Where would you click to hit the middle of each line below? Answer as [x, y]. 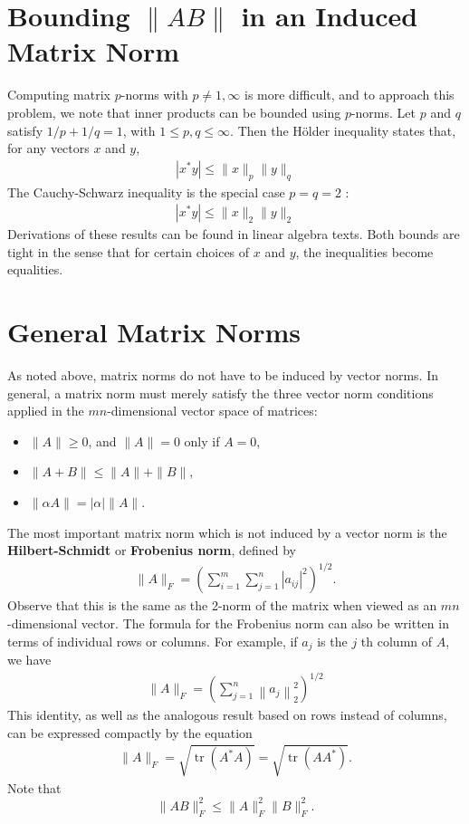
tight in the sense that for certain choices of [129, 251]
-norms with [154, 95]
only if [202, 441]
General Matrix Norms [154, 332]
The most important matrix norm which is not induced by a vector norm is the [227, 532]
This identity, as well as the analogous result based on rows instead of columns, [227, 715]
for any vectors [48, 148]
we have [29, 659]
